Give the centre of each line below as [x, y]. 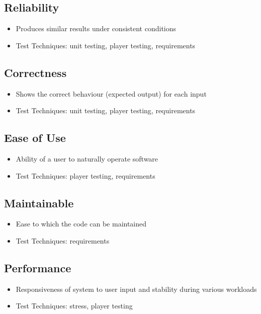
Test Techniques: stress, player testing [74, 306]
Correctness [35, 72]
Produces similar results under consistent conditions [96, 28]
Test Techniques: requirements [63, 240]
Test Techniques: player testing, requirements [85, 175]
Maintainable [39, 203]
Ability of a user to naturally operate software [87, 158]
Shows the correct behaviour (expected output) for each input [111, 93]
